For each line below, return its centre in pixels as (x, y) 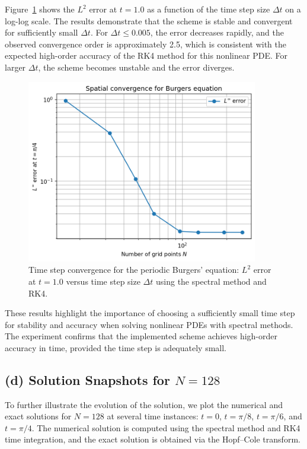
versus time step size (103, 281)
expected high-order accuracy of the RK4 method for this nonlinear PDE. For (146, 55)
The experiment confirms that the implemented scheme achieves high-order (141, 336)
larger (15, 67)
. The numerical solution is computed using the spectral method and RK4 (166, 427)
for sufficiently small (41, 32)
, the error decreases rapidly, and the (217, 32)
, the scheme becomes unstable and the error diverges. (136, 67)
